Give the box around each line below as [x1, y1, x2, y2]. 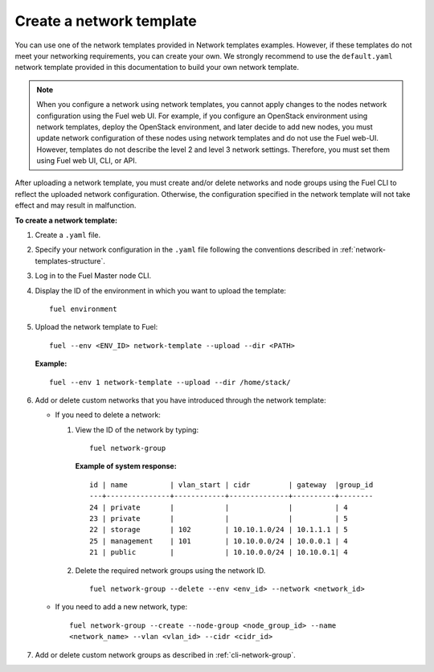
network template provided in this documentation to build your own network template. [14, 63, 300, 72]
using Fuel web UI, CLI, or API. [36, 156, 137, 166]
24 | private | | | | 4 [89, 502, 349, 512]
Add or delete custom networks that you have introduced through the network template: [35, 395, 327, 405]
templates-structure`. [35, 256, 106, 265]
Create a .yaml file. [35, 230, 101, 240]
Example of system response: [75, 461, 177, 471]
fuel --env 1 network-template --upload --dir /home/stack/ [49, 378, 291, 387]
